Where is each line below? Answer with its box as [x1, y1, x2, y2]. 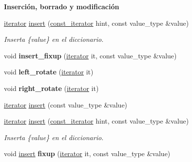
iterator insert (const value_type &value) [4, 99, 128, 109]
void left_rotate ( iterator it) [4, 67, 94, 77]
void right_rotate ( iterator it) [4, 83, 99, 93]
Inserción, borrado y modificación [4, 1, 119, 11]
